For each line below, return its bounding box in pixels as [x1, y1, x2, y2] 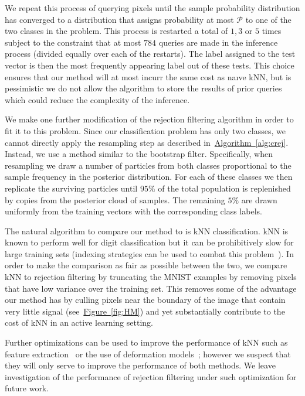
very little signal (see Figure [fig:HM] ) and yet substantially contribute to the [5, 305, 285, 317]
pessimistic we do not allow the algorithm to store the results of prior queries [5, 82, 282, 94]
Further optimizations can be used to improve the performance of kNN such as [5, 336, 288, 349]
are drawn [241, 193, 277, 206]
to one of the [245, 13, 292, 25]
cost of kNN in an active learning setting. [5, 316, 153, 329]
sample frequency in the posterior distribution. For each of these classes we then [5, 170, 293, 183]
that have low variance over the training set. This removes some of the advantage [5, 282, 297, 294]
